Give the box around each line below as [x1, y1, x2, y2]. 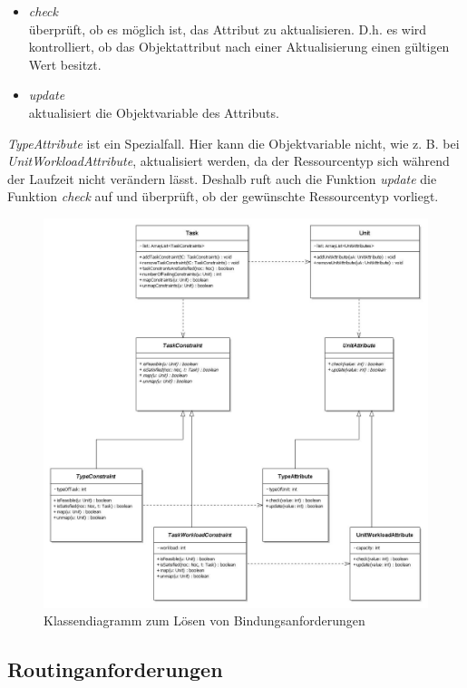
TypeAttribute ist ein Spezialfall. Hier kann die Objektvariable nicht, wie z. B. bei [7, 133, 460, 152]
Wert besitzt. [28, 54, 102, 73]
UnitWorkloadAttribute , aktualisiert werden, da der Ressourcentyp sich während [7, 151, 450, 170]
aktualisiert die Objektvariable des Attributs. [28, 102, 279, 121]
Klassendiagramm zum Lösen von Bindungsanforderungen [44, 611, 365, 630]
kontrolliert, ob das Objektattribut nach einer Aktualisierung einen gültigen [28, 37, 450, 56]
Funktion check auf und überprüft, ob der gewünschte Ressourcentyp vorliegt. [7, 187, 439, 206]
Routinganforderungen [7, 655, 223, 683]
